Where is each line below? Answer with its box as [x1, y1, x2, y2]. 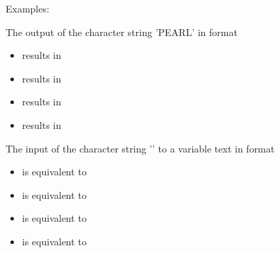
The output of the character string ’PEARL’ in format [6, 24, 238, 39]
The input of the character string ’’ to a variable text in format [6, 141, 275, 155]
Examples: [6, 1, 49, 15]
